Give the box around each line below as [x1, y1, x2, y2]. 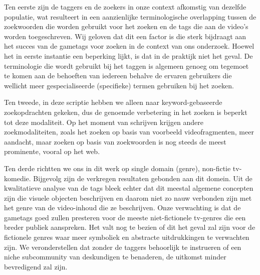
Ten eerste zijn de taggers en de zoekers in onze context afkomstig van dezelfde [4, 2, 246, 12]
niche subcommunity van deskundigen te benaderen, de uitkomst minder [4, 251, 226, 262]
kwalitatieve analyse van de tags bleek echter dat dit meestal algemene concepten [4, 183, 253, 193]
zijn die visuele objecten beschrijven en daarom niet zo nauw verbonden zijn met [4, 192, 252, 203]
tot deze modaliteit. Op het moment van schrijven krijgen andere [4, 116, 204, 127]
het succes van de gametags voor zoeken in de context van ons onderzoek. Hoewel [4, 41, 254, 51]
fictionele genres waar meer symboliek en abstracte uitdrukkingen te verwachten [4, 232, 249, 242]
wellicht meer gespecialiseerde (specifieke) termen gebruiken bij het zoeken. [4, 80, 234, 90]
